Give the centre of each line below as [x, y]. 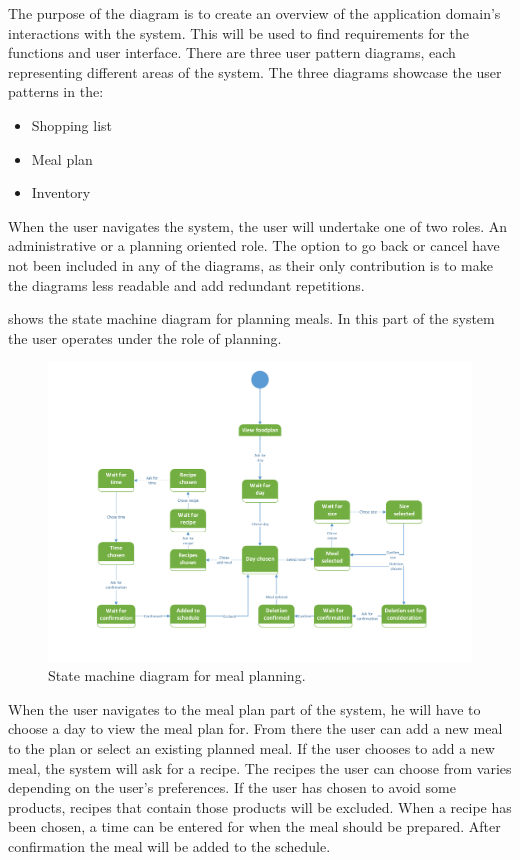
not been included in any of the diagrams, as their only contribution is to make [250, 264]
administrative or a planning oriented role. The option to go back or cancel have [254, 245]
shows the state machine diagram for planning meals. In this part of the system [251, 318]
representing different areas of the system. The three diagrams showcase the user [255, 71]
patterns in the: [56, 91]
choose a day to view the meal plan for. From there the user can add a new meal [255, 728]
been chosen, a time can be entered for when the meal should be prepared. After [254, 826]
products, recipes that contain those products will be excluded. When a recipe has [260, 806]
